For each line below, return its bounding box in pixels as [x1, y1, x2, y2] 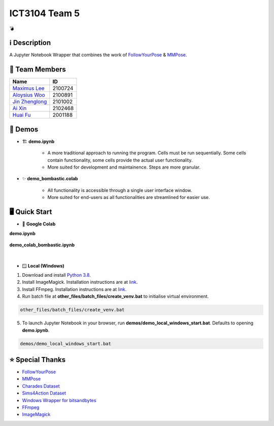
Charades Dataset [22, 383, 60, 389]
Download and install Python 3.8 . [22, 272, 91, 278]
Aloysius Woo [12, 91, 45, 99]
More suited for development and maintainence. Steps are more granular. [47, 164, 200, 170]
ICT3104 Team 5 [9, 8, 80, 19]
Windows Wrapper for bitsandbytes [22, 397, 96, 403]
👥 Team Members [9, 65, 66, 74]
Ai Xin [12, 105, 27, 112]
